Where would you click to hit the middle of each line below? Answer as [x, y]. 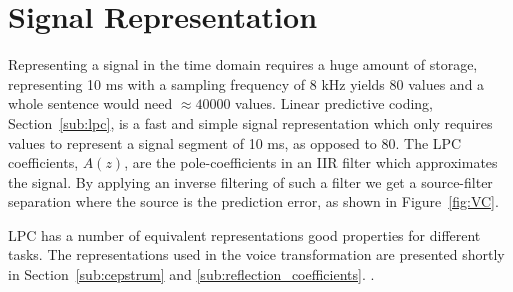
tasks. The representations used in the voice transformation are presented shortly [256, 254]
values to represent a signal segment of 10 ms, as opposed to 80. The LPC [235, 142]
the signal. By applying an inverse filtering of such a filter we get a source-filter [250, 181]
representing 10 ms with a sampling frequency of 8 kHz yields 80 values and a [246, 83]
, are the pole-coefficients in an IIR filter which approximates [311, 162]
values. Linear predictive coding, [334, 103]
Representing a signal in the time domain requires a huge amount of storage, [243, 64]
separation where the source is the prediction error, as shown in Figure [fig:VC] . [253, 201]
